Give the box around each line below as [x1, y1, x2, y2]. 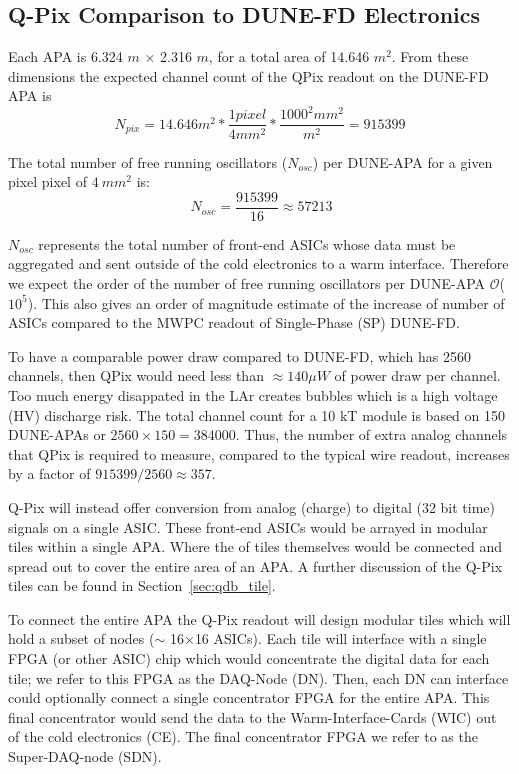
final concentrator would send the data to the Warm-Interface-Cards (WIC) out [8, 706, 497, 727]
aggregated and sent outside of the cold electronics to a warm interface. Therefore [8, 253, 509, 274]
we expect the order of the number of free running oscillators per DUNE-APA [8, 272, 486, 293]
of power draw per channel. [334, 365, 501, 386]
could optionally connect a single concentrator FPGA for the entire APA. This [8, 687, 490, 708]
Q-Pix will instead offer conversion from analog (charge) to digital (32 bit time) [8, 496, 496, 517]
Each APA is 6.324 [8, 46, 123, 67]
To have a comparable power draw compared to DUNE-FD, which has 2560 [8, 345, 471, 366]
